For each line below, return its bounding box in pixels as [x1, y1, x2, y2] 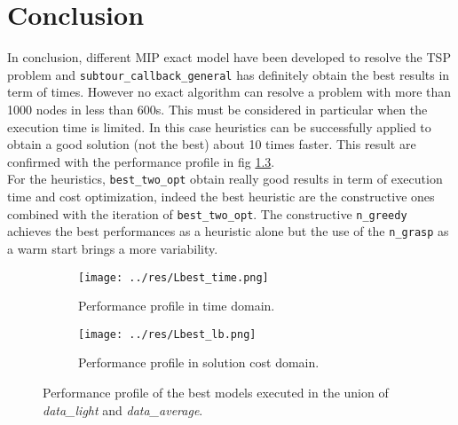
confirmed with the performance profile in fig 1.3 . [7, 152, 275, 170]
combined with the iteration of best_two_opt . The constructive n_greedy [7, 204, 407, 223]
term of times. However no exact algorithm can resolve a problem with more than [7, 83, 452, 101]
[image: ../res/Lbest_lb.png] [78, 327, 257, 341]
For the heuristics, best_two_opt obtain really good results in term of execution [7, 169, 443, 188]
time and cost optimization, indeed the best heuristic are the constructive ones [7, 187, 435, 205]
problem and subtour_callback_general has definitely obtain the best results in [7, 65, 450, 83]
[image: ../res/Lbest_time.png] [78, 271, 269, 284]
